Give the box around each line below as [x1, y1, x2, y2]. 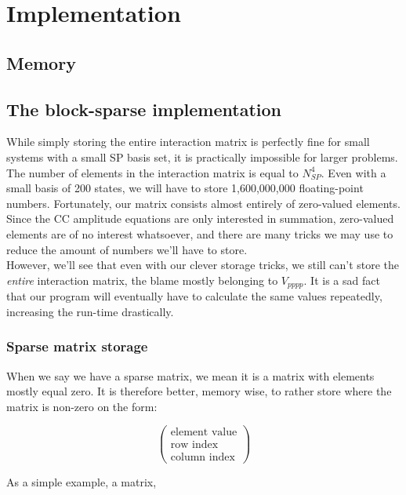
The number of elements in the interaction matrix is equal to [6, 164, 299, 180]
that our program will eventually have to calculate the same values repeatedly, [6, 288, 382, 304]
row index [170, 439, 219, 451]
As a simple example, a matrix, [6, 473, 157, 490]
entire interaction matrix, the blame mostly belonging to [6, 271, 278, 288]
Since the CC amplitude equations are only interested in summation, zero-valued [6, 210, 394, 227]
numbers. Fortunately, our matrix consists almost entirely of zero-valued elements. [6, 195, 401, 211]
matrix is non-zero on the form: [6, 398, 158, 414]
